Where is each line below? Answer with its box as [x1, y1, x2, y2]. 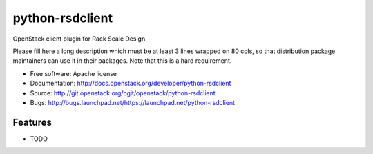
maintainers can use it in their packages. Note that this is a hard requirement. [12, 57, 232, 65]
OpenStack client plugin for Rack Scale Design [12, 35, 146, 43]
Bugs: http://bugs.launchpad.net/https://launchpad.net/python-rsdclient [30, 98, 235, 106]
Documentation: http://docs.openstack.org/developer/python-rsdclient [30, 79, 231, 88]
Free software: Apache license [30, 69, 117, 77]
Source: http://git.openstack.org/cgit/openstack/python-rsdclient [30, 88, 216, 97]
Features [12, 116, 52, 128]
